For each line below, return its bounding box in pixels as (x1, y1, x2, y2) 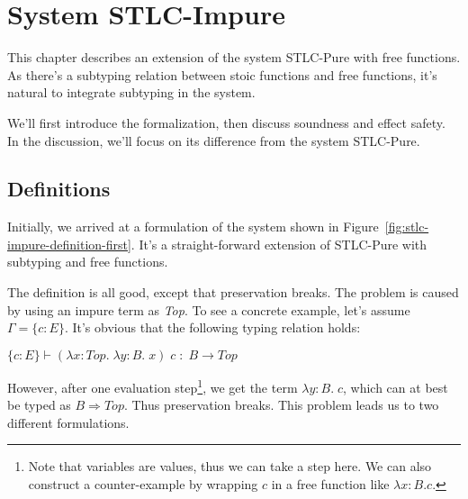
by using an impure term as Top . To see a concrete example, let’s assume (7, 300, 410, 319)
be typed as (7, 395, 71, 414)
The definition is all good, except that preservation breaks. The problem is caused (7, 283, 459, 302)
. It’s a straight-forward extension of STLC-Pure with (130, 234, 427, 253)
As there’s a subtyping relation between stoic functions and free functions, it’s (7, 65, 437, 84)
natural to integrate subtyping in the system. (7, 83, 256, 102)
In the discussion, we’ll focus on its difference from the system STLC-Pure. (7, 131, 420, 150)
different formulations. (7, 413, 130, 431)
